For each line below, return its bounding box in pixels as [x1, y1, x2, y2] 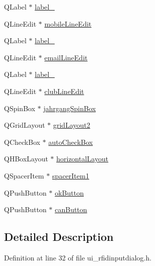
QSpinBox [4, 103, 36, 113]
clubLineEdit [44, 85, 84, 96]
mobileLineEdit [44, 18, 92, 29]
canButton [55, 204, 87, 215]
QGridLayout [4, 120, 45, 130]
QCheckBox [4, 136, 41, 147]
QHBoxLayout [4, 153, 48, 164]
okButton [55, 187, 84, 198]
